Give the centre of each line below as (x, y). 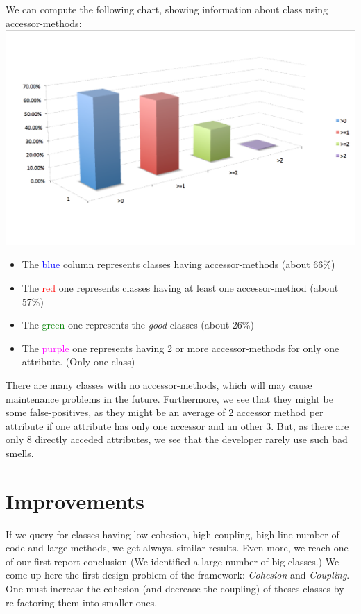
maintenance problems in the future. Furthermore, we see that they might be (169, 398)
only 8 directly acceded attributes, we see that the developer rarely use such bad (177, 439)
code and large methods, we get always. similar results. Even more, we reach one (177, 548)
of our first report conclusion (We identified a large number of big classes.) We (173, 561)
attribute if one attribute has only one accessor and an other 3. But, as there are (177, 425)
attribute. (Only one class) (78, 362)
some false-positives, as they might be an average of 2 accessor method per (165, 412)
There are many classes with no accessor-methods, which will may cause (159, 384)
